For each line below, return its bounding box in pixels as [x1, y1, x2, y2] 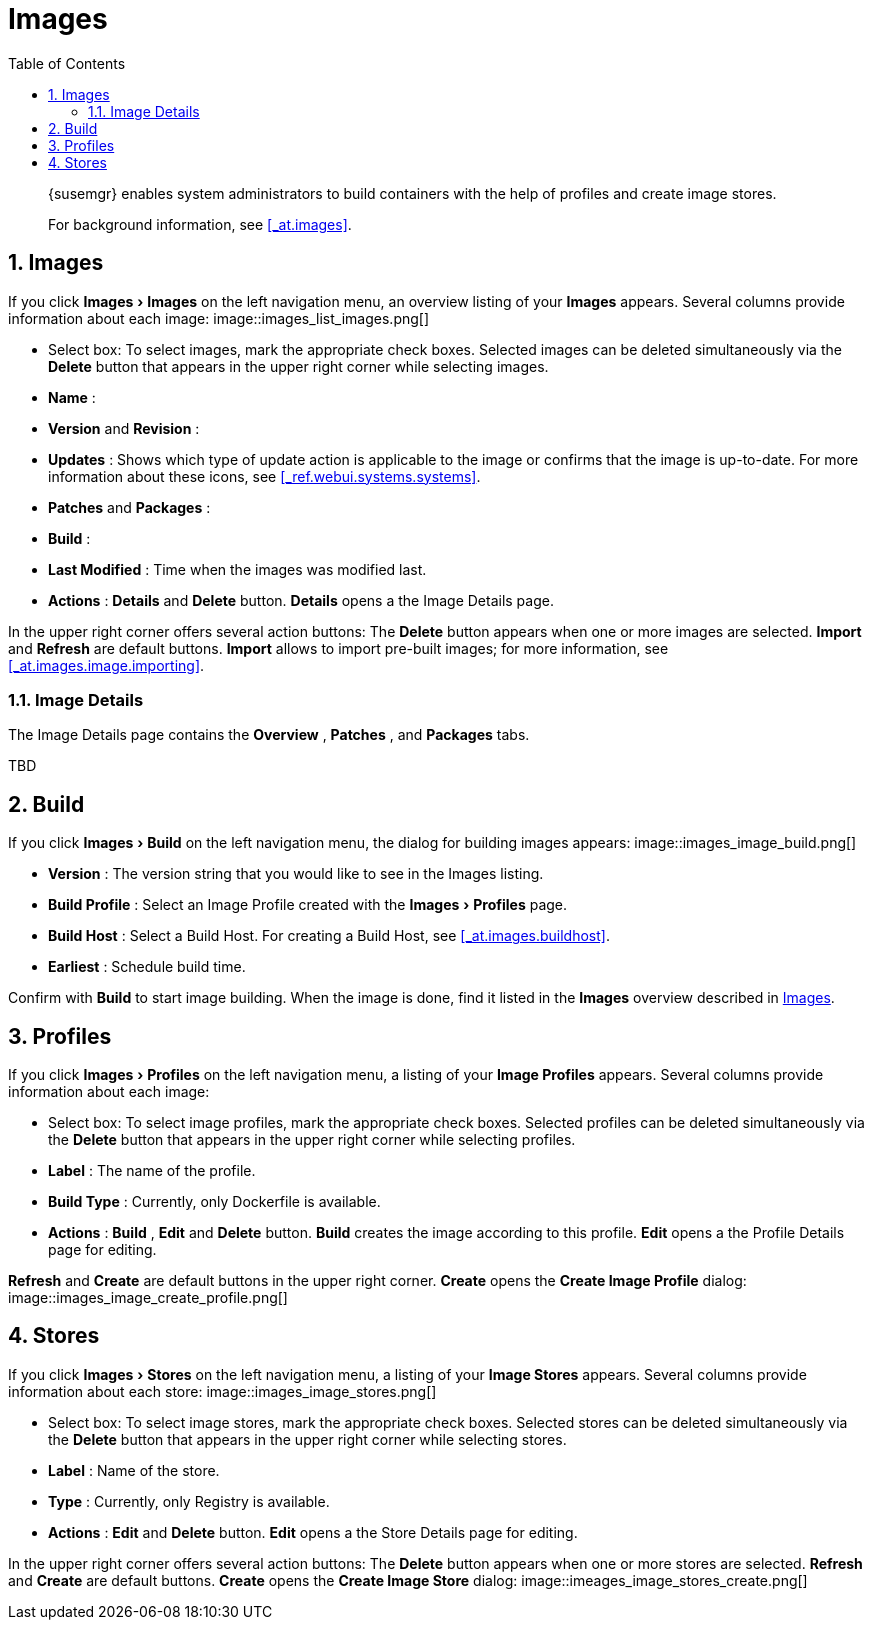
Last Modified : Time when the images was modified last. [48, 560, 427, 578]
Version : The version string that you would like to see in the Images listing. [48, 865, 544, 883]
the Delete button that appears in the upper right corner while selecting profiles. [48, 1131, 576, 1149]
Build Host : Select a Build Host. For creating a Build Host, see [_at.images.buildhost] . [48, 927, 610, 945]
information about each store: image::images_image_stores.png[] [8, 1382, 437, 1400]
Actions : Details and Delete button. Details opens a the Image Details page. [48, 591, 554, 609]
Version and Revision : [48, 419, 200, 437]
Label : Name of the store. [48, 1461, 220, 1479]
